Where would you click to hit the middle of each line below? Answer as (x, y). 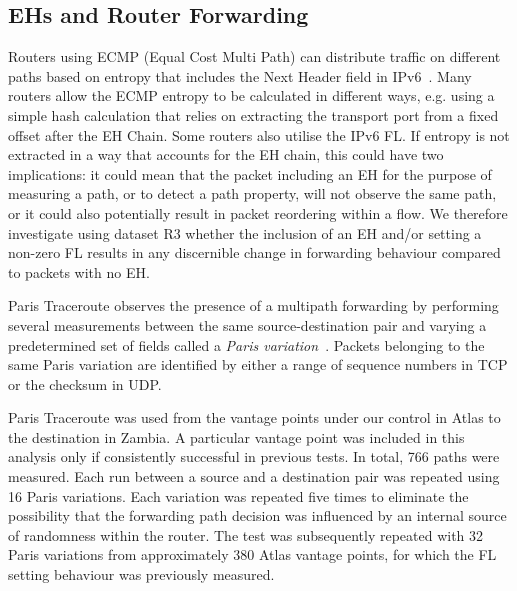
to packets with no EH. (79, 271)
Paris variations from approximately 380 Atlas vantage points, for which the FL (252, 554)
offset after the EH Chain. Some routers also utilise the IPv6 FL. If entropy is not (259, 134)
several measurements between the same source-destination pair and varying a (247, 324)
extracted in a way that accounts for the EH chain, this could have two (226, 154)
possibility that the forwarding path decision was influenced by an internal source (257, 515)
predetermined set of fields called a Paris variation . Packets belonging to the (246, 344)
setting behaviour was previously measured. (141, 574)
